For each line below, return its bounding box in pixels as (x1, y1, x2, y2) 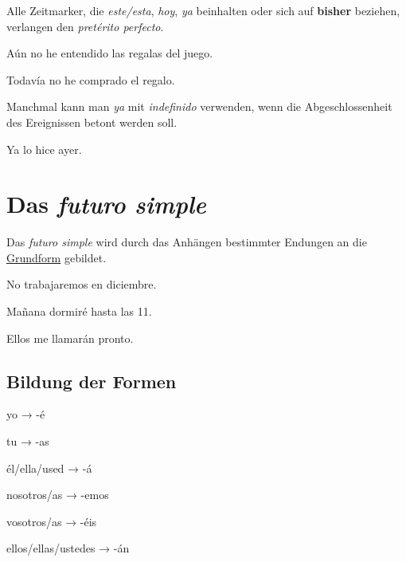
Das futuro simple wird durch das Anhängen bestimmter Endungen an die (6, 234, 367, 250)
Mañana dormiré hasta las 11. (6, 303, 152, 320)
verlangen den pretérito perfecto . (6, 18, 164, 34)
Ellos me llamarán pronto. (6, 329, 134, 346)
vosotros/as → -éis (6, 513, 97, 529)
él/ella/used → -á (6, 459, 92, 476)
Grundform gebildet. (6, 249, 107, 265)
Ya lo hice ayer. (6, 140, 82, 157)
